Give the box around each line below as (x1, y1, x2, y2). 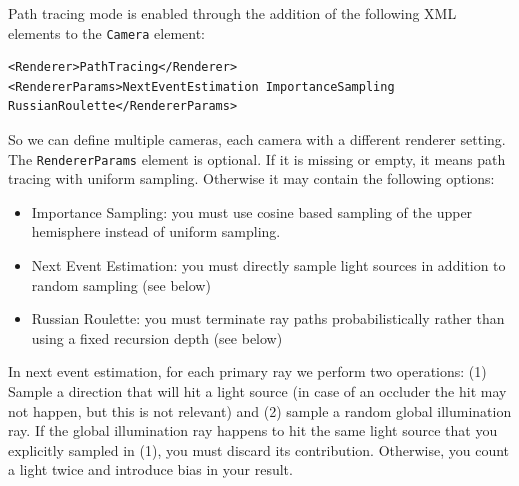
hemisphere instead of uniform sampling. (31, 221, 281, 242)
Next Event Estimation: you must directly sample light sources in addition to (31, 255, 506, 276)
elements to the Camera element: (8, 22, 205, 43)
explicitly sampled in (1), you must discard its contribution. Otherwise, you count (8, 439, 510, 460)
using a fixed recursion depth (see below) (31, 327, 283, 348)
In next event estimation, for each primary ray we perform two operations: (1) (8, 361, 487, 382)
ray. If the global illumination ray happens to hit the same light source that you (8, 420, 498, 441)
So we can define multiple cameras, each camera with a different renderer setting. (8, 129, 506, 150)
